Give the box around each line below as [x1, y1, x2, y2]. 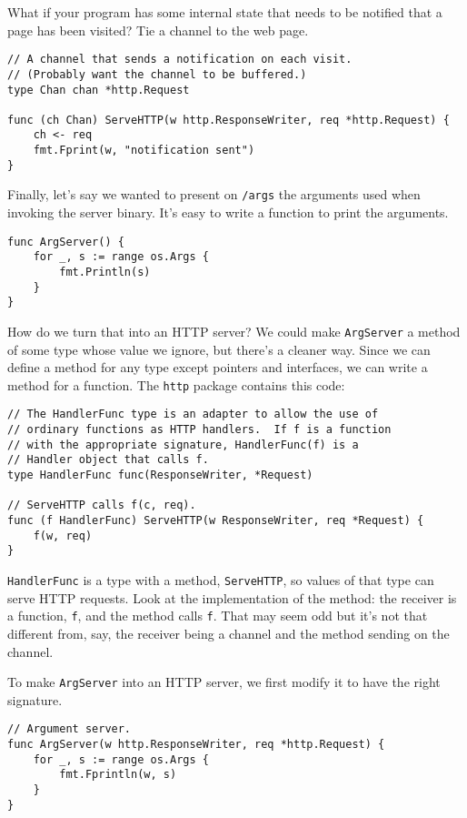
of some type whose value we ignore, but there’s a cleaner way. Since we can [7, 339, 431, 359]
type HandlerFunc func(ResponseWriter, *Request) [7, 469, 313, 482]
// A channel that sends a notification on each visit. [7, 53, 353, 66]
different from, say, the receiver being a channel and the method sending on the [7, 623, 450, 642]
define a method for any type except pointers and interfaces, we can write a [7, 358, 428, 377]
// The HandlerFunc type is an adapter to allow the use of [7, 408, 379, 421]
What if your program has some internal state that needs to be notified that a [7, 3, 442, 21]
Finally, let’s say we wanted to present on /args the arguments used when [7, 185, 421, 204]
